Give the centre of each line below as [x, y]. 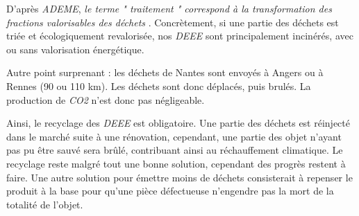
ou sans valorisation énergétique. [75, 49]
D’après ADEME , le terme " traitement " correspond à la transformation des [169, 8]
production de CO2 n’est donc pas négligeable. [106, 99]
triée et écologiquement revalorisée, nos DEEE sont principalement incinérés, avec [180, 36]
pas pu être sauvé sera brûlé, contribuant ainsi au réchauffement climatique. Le [175, 150]
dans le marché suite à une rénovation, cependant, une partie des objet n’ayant [174, 136]
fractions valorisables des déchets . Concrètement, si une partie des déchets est [173, 22]
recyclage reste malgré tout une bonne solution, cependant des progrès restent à [176, 163]
